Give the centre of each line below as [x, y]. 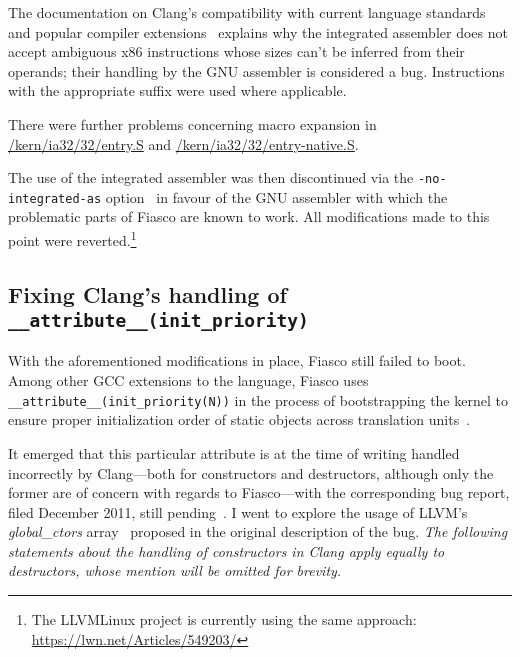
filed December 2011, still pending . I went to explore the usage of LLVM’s [238, 511]
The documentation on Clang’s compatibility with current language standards [247, 12]
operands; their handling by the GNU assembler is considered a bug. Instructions [256, 70]
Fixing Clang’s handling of [147, 293]
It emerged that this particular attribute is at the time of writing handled [234, 452]
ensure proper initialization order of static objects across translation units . [239, 419]
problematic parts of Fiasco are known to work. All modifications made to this [249, 216]
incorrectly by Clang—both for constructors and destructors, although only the [251, 472]
